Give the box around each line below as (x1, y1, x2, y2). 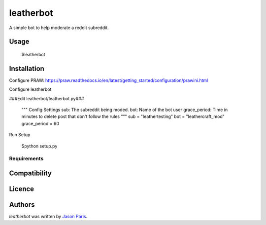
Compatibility (9, 169, 52, 177)
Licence (9, 185, 34, 193)
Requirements (9, 155, 44, 162)
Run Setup (9, 132, 31, 138)
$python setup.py (21, 143, 58, 149)
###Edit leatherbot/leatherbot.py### (9, 95, 84, 101)
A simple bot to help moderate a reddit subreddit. (9, 25, 109, 31)
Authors (9, 200, 35, 209)
